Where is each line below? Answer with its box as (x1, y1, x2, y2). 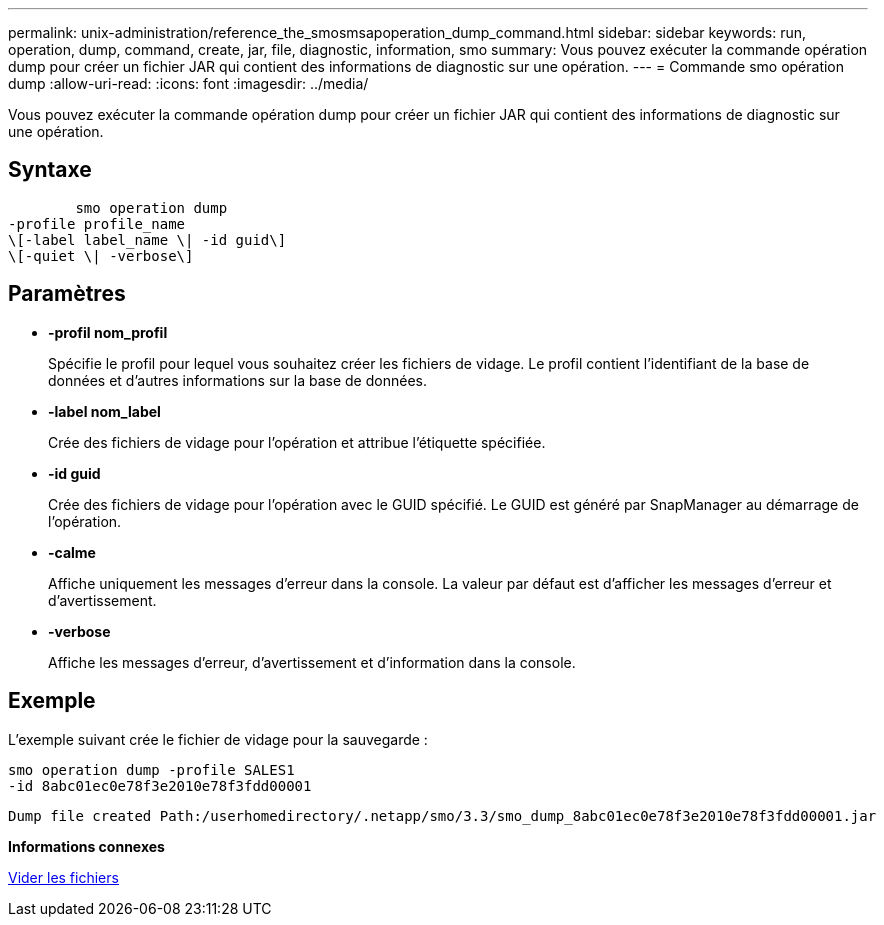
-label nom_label (48, 402, 161, 420)
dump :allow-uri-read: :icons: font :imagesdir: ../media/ (8, 75, 369, 92)
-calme (48, 543, 96, 561)
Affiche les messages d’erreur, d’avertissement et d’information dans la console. (48, 653, 576, 671)
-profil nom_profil (48, 323, 168, 341)
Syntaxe (8, 157, 92, 183)
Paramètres (8, 281, 126, 307)
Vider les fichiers (8, 868, 119, 886)
